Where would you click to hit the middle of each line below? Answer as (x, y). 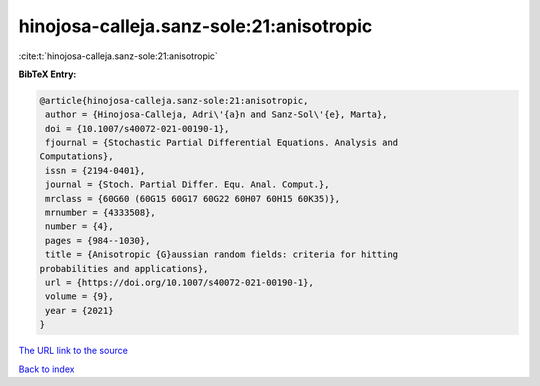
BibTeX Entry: (47, 74)
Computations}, (76, 156)
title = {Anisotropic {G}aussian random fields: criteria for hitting (222, 254)
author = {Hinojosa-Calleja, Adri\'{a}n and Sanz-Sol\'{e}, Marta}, (216, 114)
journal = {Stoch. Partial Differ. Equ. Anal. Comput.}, (187, 184)
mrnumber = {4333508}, (101, 213)
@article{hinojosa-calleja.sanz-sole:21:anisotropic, (174, 100)
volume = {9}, (79, 296)
